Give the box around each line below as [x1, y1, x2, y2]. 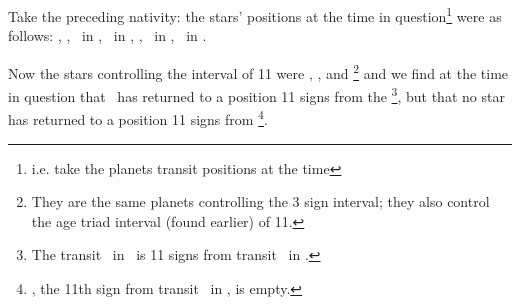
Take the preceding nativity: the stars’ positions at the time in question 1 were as [8, 3, 502, 26]
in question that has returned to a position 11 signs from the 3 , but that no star [8, 83, 505, 106]
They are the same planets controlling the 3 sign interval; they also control [31, 191, 490, 212]
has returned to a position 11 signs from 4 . [8, 106, 268, 129]
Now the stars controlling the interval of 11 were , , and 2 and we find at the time [8, 59, 509, 83]
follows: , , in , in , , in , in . [8, 25, 207, 46]
